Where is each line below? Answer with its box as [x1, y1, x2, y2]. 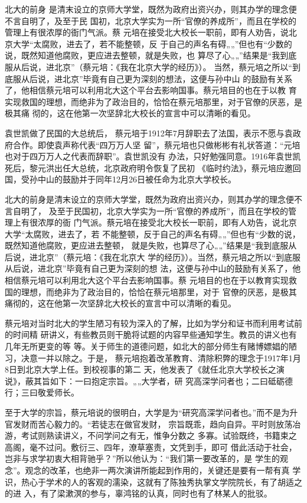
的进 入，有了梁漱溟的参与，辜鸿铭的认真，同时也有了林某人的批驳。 [5, 487, 272, 499]
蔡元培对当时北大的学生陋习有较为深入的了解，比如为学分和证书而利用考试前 [5, 316, 302, 329]
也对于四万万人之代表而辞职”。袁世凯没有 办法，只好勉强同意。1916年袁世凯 [5, 150, 301, 162]
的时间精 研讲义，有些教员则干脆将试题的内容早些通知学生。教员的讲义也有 [5, 328, 297, 341]
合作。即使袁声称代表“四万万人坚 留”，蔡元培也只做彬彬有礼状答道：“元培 [12, 138, 301, 151]
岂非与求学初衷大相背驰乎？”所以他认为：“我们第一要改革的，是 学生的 [5, 452, 280, 465]
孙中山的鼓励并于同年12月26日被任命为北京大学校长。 [29, 173, 236, 185]
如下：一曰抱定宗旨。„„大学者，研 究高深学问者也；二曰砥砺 [50, 374, 285, 387]
